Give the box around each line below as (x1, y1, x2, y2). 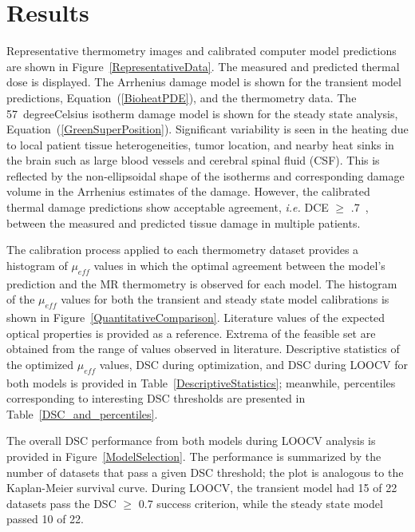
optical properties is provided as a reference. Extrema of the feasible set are (6, 324, 376, 341)
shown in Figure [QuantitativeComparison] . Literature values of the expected (6, 309, 385, 326)
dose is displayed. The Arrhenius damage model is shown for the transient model (6, 73, 401, 90)
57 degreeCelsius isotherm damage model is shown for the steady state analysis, (6, 105, 398, 121)
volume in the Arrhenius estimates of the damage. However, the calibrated (6, 183, 370, 200)
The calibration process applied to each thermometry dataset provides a (6, 241, 359, 258)
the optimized (6, 355, 73, 372)
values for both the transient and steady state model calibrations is (61, 291, 389, 308)
